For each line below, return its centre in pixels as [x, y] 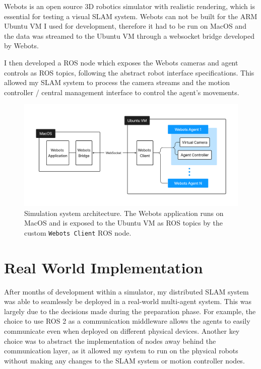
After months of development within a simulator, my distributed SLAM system [126, 291]
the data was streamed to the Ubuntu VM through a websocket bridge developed [129, 35]
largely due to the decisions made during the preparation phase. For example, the [130, 311]
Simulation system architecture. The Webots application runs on [124, 213]
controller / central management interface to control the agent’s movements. [122, 92]
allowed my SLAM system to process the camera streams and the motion [117, 82]
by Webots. [21, 46]
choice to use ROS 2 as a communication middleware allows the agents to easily [127, 321]
